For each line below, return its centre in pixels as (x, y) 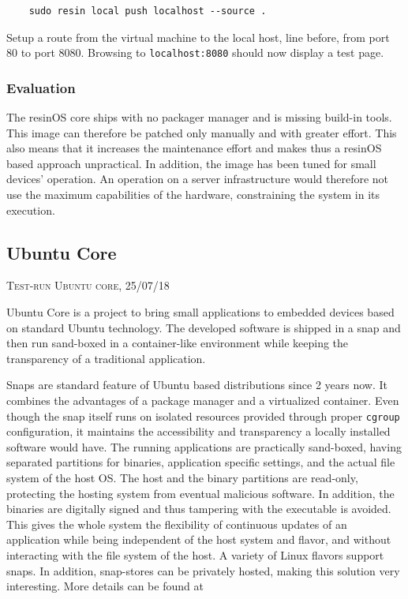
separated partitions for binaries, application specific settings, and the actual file (201, 462)
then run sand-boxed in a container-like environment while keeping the (178, 343)
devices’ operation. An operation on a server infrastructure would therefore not (198, 179)
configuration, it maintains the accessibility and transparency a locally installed (198, 431)
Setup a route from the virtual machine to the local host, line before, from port (198, 37)
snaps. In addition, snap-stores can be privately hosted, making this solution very (203, 570)
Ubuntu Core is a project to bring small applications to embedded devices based (200, 312)
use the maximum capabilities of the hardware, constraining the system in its (193, 195)
